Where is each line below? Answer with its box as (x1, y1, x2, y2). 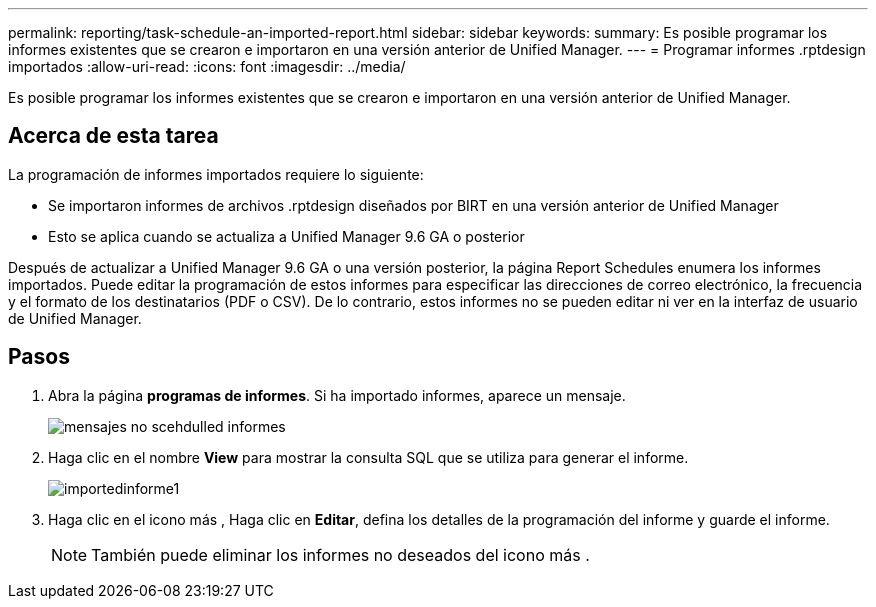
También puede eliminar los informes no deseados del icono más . (91, 544, 590, 565)
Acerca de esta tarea (8, 123, 219, 149)
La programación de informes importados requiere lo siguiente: (8, 165, 424, 183)
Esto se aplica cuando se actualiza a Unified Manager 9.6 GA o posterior (48, 227, 525, 245)
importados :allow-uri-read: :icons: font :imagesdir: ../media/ (8, 58, 406, 75)
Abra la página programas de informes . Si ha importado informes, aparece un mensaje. (48, 386, 626, 404)
